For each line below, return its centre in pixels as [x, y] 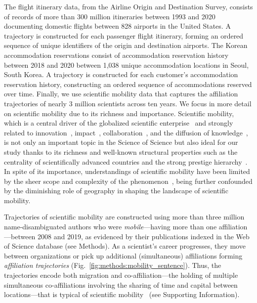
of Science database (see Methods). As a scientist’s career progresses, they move [125, 246]
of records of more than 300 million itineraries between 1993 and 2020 [110, 16]
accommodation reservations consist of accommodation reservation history [116, 55]
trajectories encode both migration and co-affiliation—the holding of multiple [121, 275]
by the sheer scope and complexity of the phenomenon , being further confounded [128, 181]
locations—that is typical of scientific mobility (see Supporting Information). [122, 294]
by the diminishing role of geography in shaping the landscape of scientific [116, 191]
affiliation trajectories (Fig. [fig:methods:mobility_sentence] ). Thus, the [113, 265]
